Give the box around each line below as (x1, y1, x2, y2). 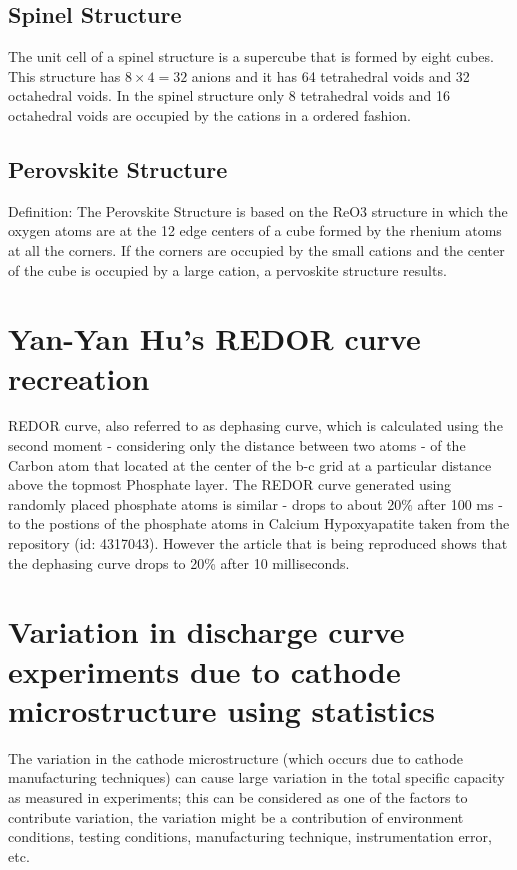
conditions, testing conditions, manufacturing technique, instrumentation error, (8, 826, 492, 847)
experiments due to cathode (8, 650, 401, 691)
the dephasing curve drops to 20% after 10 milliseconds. (8, 552, 350, 573)
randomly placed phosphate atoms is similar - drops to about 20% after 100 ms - (8, 493, 503, 514)
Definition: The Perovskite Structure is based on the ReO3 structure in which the (8, 200, 508, 221)
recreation (8, 357, 150, 398)
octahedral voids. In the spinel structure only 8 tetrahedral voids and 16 (8, 85, 450, 106)
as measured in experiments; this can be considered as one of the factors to (8, 786, 468, 807)
